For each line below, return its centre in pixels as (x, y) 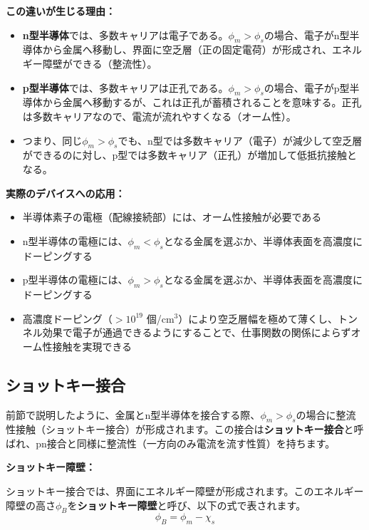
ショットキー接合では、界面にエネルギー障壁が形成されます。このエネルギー (185, 491)
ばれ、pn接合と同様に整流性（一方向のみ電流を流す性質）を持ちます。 (171, 443)
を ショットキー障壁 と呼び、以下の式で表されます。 (187, 505)
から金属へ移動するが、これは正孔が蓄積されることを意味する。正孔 (202, 102)
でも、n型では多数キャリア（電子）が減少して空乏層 (240, 140)
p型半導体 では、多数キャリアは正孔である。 (125, 87)
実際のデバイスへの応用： (66, 193)
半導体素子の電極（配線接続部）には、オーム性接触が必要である (172, 217)
